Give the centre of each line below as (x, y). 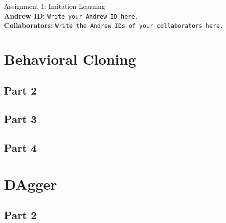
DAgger (31, 184)
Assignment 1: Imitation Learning (55, 6)
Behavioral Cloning (70, 59)
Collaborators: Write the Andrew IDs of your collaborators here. (114, 25)
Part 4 (21, 148)
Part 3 (21, 119)
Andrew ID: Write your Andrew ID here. (71, 15)
